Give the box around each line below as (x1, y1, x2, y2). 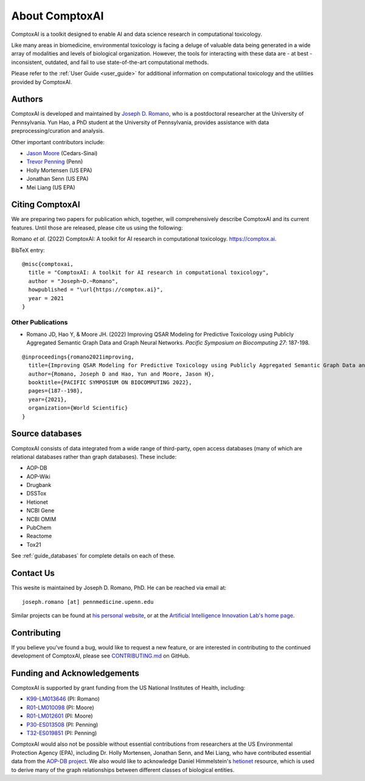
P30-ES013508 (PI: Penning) (26, 721, 99, 728)
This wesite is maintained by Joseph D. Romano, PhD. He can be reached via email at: (11, 584, 227, 592)
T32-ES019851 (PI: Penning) (26, 729, 97, 737)
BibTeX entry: (11, 247, 45, 254)
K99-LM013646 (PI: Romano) (26, 695, 100, 702)
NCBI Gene (26, 507, 55, 514)
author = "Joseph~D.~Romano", (28, 278, 119, 284)
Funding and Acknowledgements (11, 668, 139, 678)
